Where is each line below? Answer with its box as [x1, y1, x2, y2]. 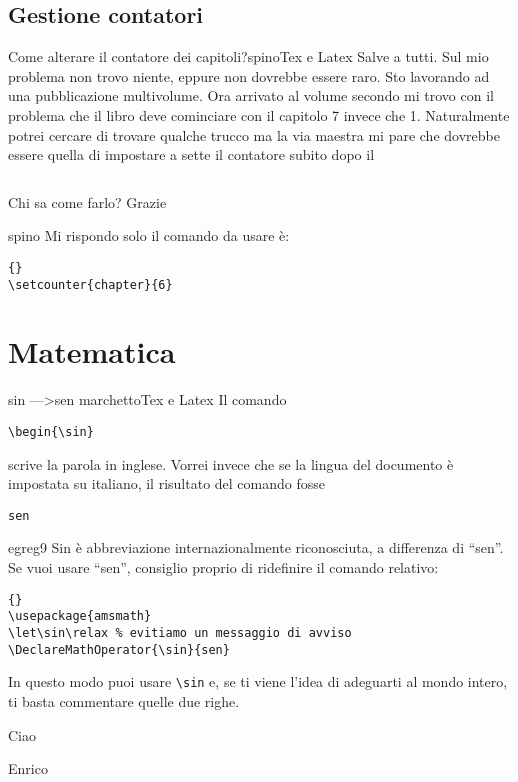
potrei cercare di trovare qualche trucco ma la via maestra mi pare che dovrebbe [8, 124, 500, 145]
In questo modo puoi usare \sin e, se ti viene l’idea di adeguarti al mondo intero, [8, 671, 508, 692]
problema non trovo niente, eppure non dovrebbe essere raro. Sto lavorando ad [8, 65, 490, 86]
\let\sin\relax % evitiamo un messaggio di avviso [8, 625, 352, 640]
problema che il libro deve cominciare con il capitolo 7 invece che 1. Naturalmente [8, 104, 510, 125]
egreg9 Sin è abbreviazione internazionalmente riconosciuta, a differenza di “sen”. [8, 537, 504, 558]
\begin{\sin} [8, 424, 94, 439]
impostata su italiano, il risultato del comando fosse [8, 473, 325, 494]
